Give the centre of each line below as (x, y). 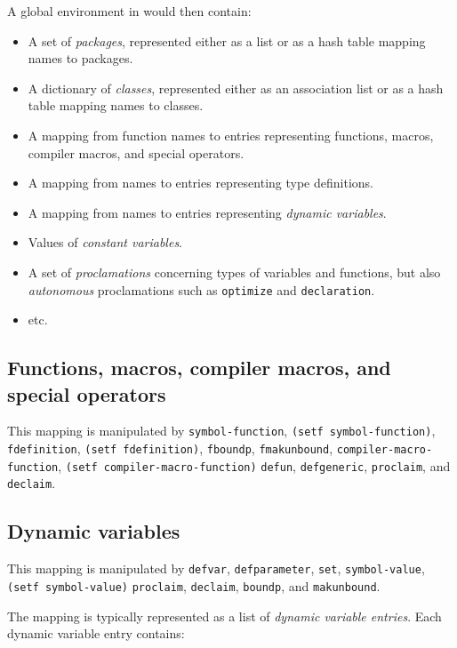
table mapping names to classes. (116, 105)
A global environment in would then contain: (129, 11)
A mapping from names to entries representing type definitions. (200, 183)
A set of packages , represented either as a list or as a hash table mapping (227, 40)
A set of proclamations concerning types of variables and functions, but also (234, 272)
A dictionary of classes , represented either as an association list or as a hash (236, 88)
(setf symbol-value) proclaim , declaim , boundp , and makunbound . (194, 585)
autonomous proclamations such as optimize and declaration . (201, 289)
